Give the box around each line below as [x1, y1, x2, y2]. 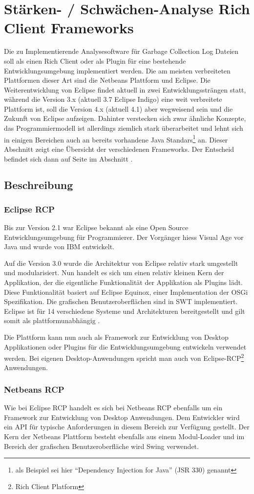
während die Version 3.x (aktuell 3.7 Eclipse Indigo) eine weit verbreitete [4, 94, 222, 104]
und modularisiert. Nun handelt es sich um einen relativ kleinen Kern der [4, 267, 224, 278]
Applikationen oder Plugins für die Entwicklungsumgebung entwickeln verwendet [4, 341, 247, 352]
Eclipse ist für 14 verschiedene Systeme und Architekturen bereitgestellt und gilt [4, 306, 245, 316]
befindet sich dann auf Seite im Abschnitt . [4, 153, 133, 164]
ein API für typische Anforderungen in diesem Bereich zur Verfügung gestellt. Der [4, 422, 250, 432]
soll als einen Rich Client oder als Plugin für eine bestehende [4, 55, 186, 66]
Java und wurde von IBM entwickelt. [4, 241, 114, 252]
